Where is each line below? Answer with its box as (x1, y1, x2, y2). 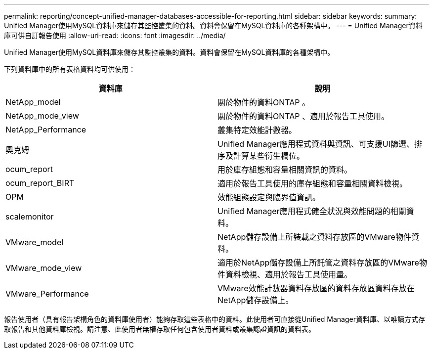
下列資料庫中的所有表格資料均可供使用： (4, 65, 135, 73)
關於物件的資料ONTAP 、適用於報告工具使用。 (217, 111, 390, 121)
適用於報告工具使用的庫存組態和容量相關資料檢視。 (217, 178, 408, 188)
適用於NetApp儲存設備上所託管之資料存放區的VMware (217, 258, 419, 267)
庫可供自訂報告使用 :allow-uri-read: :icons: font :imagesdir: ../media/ (4, 31, 226, 40)
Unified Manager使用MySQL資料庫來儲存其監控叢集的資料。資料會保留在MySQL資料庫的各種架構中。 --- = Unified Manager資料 (4, 21, 423, 30)
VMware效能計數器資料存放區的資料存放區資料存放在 (217, 283, 415, 293)
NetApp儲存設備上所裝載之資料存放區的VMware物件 (217, 232, 411, 242)
